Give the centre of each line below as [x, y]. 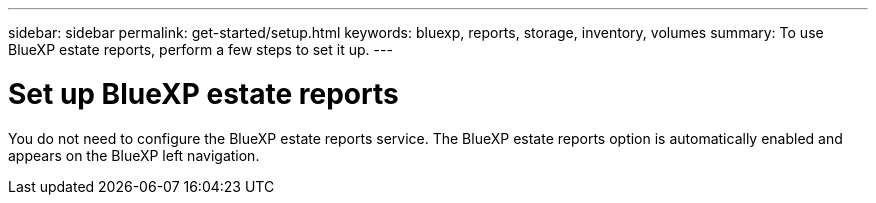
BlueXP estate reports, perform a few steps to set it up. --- [200, 49]
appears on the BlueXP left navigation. [134, 155]
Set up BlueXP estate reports [203, 93]
